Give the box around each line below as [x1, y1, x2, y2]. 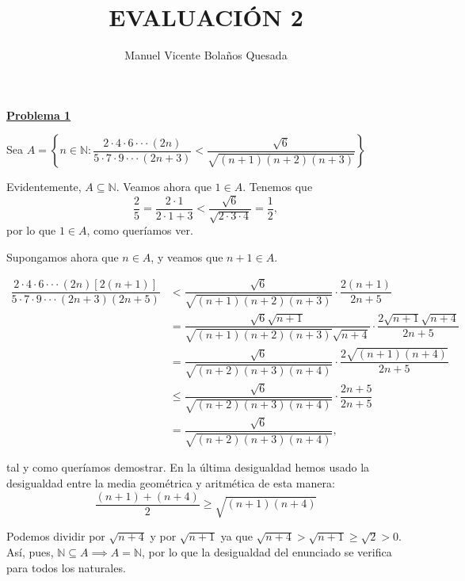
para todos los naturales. [6, 559, 126, 575]
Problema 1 [6, 106, 71, 123]
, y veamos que [151, 248, 223, 265]
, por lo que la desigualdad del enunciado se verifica [142, 544, 392, 560]
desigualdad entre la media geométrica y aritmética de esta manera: [6, 474, 335, 491]
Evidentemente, [6, 178, 82, 195]
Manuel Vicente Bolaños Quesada [124, 47, 288, 63]
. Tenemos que [242, 178, 313, 195]
